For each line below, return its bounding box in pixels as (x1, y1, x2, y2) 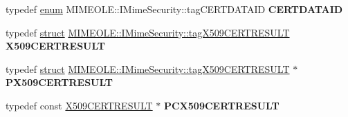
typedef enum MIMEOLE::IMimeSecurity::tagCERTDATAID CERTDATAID (6, 2, 343, 16)
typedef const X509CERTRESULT (6, 98, 153, 112)
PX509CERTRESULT (6, 75, 113, 89)
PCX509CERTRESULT (163, 98, 280, 112)
